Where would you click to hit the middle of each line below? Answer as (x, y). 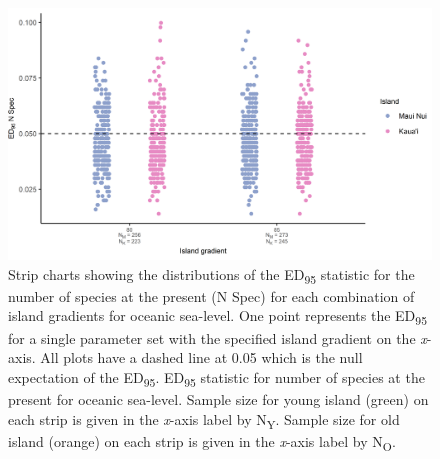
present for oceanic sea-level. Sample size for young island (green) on (218, 398)
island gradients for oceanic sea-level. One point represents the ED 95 (217, 317)
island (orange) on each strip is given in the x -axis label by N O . (202, 442)
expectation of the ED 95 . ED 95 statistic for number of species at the (216, 378)
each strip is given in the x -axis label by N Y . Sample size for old (204, 420)
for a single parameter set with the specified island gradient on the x (217, 337)
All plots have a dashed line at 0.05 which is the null (201, 357)
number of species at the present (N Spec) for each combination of (211, 295)
